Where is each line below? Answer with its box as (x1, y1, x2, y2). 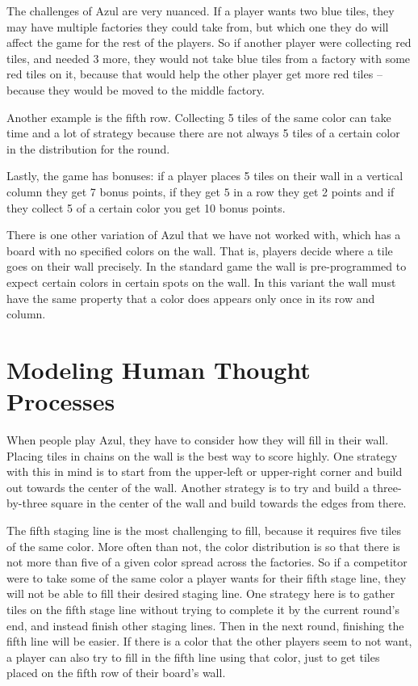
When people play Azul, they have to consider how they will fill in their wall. (6, 431, 389, 448)
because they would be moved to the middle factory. (6, 81, 265, 98)
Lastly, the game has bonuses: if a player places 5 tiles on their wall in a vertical (6, 167, 403, 184)
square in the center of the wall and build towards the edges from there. (51, 495, 407, 511)
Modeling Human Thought (6, 352, 311, 385)
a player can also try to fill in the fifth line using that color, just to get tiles (6, 648, 380, 665)
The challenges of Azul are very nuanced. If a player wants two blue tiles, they (6, 2, 395, 19)
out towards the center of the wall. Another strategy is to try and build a (6, 478, 370, 495)
